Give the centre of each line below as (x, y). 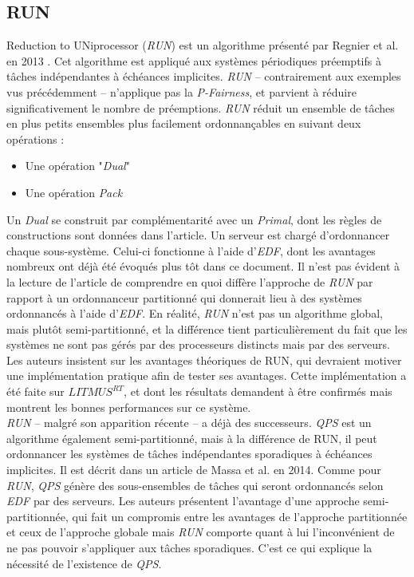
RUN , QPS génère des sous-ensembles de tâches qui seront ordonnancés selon (195, 485)
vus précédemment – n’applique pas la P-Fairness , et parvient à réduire (181, 91)
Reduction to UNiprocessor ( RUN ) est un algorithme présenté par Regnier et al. (203, 45)
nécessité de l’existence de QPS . (84, 563)
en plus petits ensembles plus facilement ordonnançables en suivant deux (184, 123)
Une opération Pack (74, 192)
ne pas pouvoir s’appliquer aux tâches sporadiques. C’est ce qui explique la (189, 548)
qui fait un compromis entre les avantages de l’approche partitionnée (240, 516)
